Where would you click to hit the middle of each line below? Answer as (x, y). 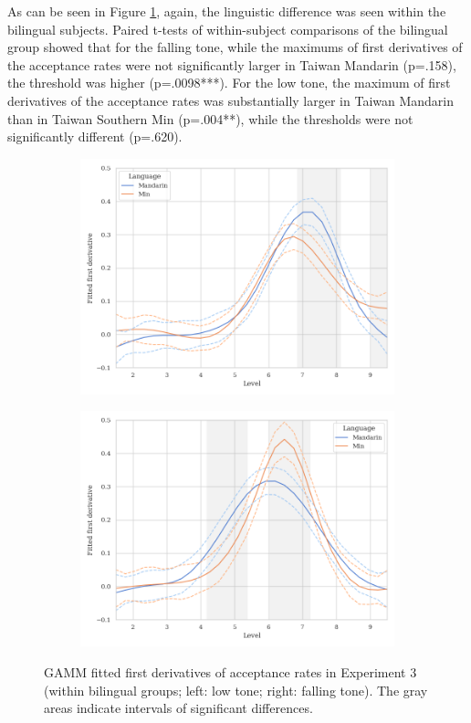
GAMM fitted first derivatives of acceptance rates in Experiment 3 (230, 671)
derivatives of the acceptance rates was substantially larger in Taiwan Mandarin (231, 100)
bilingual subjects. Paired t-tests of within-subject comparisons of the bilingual (228, 29)
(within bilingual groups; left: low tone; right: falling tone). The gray (236, 690)
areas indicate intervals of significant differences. (178, 708)
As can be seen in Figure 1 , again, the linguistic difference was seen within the (227, 11)
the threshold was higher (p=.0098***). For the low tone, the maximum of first (229, 83)
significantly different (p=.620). (95, 136)
